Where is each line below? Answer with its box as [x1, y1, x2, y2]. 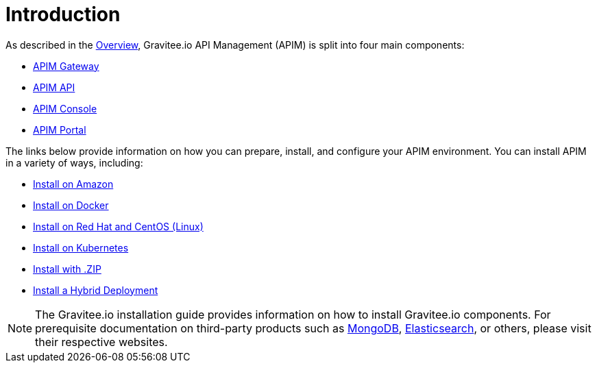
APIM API [33, 81, 75, 93]
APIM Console [33, 102, 97, 114]
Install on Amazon [33, 177, 114, 190]
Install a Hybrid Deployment [33, 284, 158, 296]
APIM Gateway [33, 60, 99, 72]
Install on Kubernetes [33, 241, 129, 254]
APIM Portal [33, 123, 86, 136]
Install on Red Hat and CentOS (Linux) [33, 220, 204, 232]
